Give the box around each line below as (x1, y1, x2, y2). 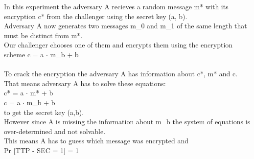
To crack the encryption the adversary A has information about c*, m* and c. (4, 68, 238, 79)
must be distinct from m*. (4, 30, 83, 40)
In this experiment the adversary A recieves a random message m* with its (4, 1, 229, 11)
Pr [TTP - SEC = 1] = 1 (4, 145, 79, 155)
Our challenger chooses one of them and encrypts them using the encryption (4, 40, 233, 50)
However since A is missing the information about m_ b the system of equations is (4, 116, 251, 127)
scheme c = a (4, 49, 44, 59)
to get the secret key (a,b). (4, 107, 84, 117)
